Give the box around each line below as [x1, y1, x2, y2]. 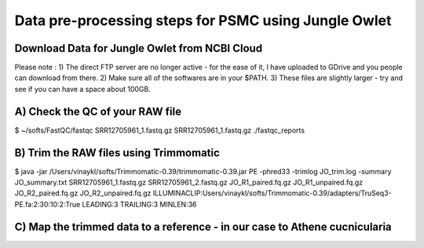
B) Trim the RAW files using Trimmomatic [14, 146, 220, 159]
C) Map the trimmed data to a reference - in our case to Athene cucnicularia [14, 220, 392, 233]
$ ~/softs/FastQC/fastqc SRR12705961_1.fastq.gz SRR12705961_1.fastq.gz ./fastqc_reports [14, 126, 305, 135]
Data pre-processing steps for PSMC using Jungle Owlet [14, 12, 392, 29]
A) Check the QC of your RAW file [14, 104, 182, 118]
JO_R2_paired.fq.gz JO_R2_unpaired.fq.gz [14, 188, 152, 198]
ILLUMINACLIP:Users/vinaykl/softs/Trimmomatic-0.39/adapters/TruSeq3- [152, 188, 392, 198]
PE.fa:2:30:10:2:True [14, 199, 81, 209]
